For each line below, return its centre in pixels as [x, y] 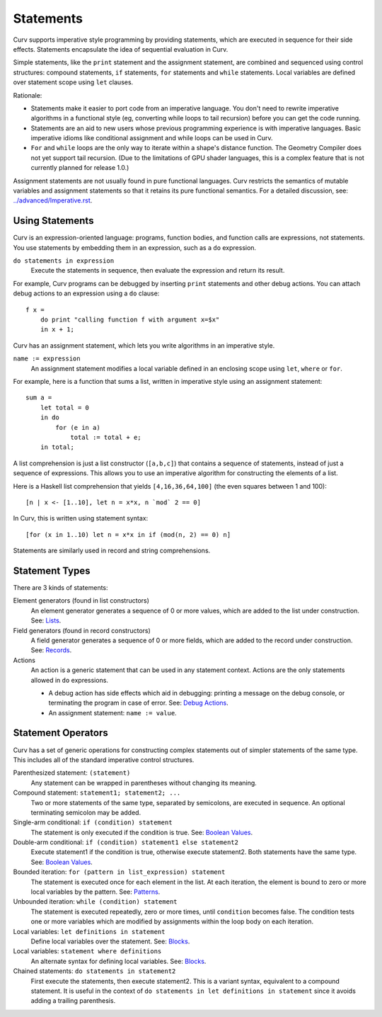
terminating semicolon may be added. [86, 812]
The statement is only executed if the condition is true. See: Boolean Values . [142, 832]
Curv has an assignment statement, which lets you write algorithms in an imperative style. [144, 345]
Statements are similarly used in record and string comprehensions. [112, 551]
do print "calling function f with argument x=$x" [130, 320]
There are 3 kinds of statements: [61, 587]
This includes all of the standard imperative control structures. [104, 760]
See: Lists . [46, 620]
